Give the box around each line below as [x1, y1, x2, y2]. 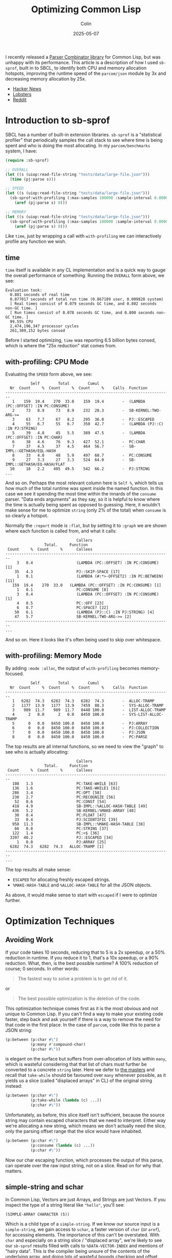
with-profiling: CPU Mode [5, 358, 89, 366]
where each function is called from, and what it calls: [5, 528, 117, 534]
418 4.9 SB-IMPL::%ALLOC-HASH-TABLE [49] [12, 803, 147, 809]
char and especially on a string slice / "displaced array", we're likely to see [5, 1237, 162, 1243]
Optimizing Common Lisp [31, 4, 141, 15]
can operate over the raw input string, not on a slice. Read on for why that [5, 1162, 161, 1168]
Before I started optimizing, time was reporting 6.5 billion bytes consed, [5, 337, 156, 343]
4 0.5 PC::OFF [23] [16, 601, 104, 606]
